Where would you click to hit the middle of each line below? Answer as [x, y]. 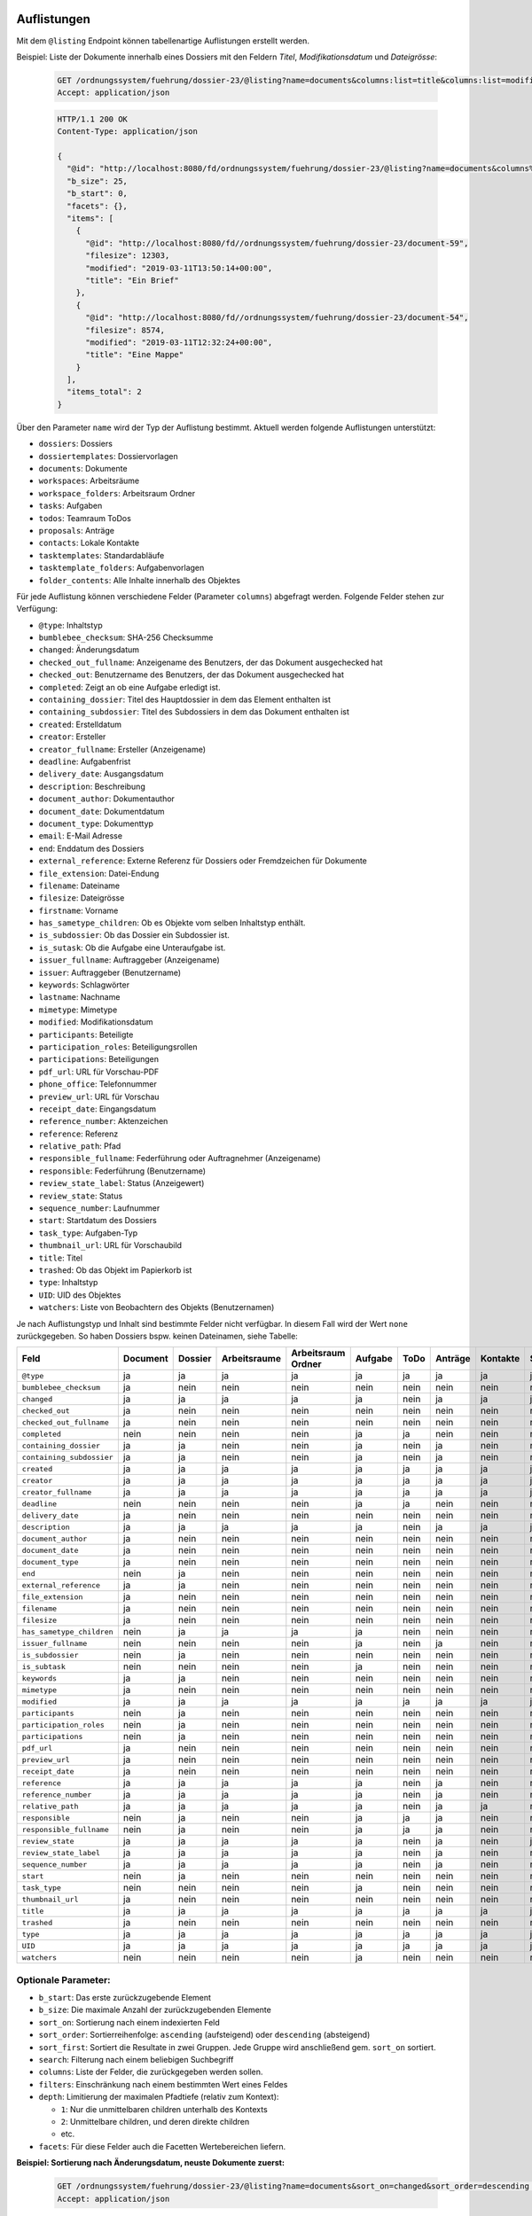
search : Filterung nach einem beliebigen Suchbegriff [136, 2060]
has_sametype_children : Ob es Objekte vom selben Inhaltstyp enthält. [172, 923]
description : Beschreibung [92, 786]
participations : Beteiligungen [99, 1059]
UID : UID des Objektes [80, 1295]
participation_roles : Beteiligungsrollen [118, 1047]
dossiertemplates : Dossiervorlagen [108, 456]
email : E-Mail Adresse [81, 836]
